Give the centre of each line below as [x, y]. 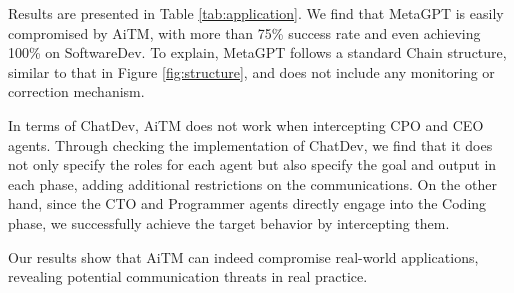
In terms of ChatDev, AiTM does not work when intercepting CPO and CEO [246, 124]
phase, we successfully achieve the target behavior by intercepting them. [229, 222]
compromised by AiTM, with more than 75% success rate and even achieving [244, 32]
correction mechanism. [76, 91]
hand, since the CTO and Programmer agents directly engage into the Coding [247, 203]
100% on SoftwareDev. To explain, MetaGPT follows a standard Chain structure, [257, 52]
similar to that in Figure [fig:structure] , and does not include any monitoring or [251, 71]
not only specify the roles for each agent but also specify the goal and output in [252, 164]
